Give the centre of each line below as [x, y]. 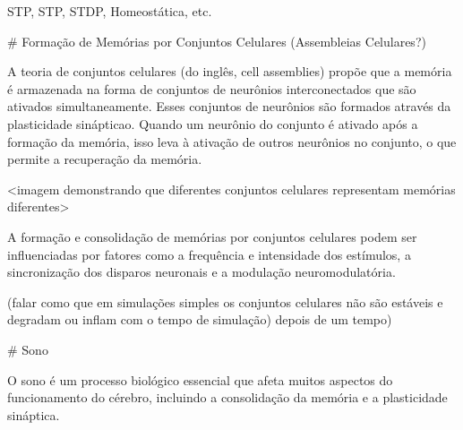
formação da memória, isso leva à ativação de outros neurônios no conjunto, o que [232, 141]
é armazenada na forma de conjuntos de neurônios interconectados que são [212, 88]
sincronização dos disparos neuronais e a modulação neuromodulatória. [201, 272]
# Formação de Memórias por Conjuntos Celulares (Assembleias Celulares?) [217, 41]
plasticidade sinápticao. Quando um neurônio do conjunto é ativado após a [213, 123]
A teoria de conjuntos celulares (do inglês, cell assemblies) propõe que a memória [230, 71]
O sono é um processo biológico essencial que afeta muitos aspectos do [200, 379]
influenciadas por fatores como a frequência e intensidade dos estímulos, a [209, 254]
